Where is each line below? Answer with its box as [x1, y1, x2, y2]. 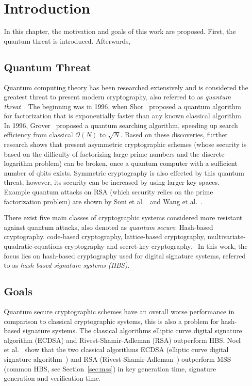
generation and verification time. [4, 373, 101, 383]
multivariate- [207, 231, 246, 241]
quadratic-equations [4, 241, 63, 251]
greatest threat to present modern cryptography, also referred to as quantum [4, 92, 231, 102]
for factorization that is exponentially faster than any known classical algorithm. [4, 111, 243, 121]
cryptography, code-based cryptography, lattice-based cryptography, [4, 231, 205, 241]
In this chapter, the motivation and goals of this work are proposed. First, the [4, 26, 236, 36]
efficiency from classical [4, 129, 73, 140]
